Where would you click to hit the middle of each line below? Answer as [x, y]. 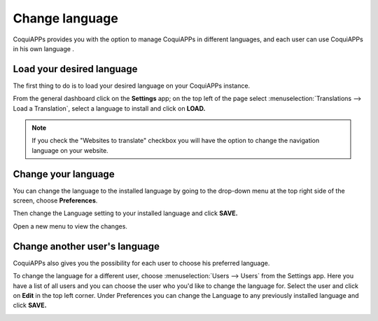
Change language [65, 18]
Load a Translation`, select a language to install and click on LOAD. [109, 108]
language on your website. [70, 150]
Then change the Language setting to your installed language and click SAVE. [125, 213]
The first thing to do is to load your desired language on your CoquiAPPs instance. [132, 86]
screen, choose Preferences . [55, 200]
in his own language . [44, 48]
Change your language [64, 174]
